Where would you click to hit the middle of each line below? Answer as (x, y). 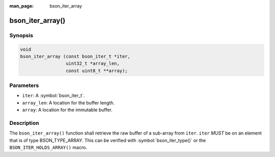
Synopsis (21, 35)
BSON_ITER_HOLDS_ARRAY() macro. (48, 147)
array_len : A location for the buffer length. (68, 102)
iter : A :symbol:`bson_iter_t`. (53, 96)
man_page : (22, 6)
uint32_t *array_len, (92, 63)
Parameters (24, 86)
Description (24, 123)
